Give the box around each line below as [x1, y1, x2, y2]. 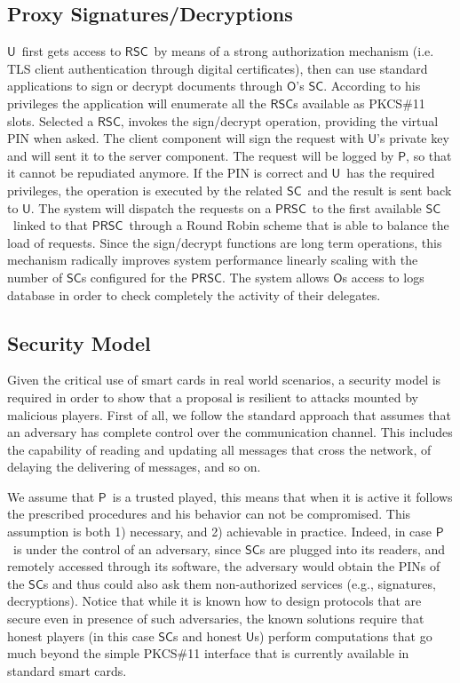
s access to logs [342, 267, 424, 286]
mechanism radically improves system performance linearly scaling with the [7, 250, 418, 269]
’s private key [377, 129, 449, 147]
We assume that [7, 487, 95, 505]
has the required [346, 163, 435, 182]
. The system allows [221, 267, 329, 286]
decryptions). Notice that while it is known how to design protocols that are [7, 592, 422, 610]
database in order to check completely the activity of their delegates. [7, 285, 381, 304]
